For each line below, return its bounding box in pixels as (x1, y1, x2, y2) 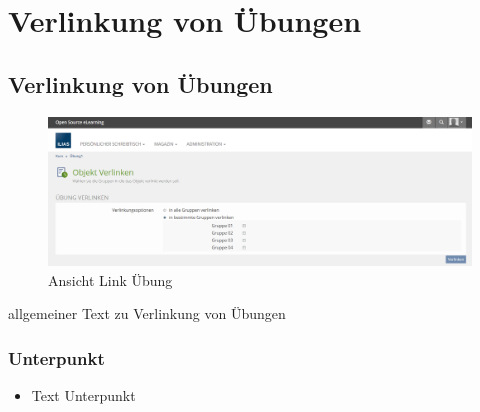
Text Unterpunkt (31, 385, 136, 406)
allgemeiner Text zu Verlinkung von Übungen (8, 303, 286, 324)
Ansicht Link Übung (48, 269, 173, 290)
